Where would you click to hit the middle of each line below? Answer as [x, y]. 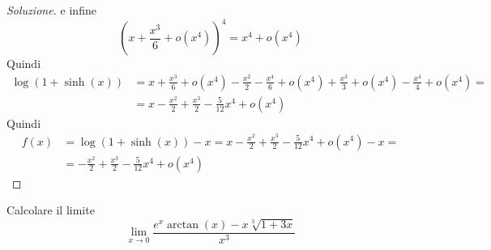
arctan [183, 225]
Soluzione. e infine [51, 10]
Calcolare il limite [51, 210]
